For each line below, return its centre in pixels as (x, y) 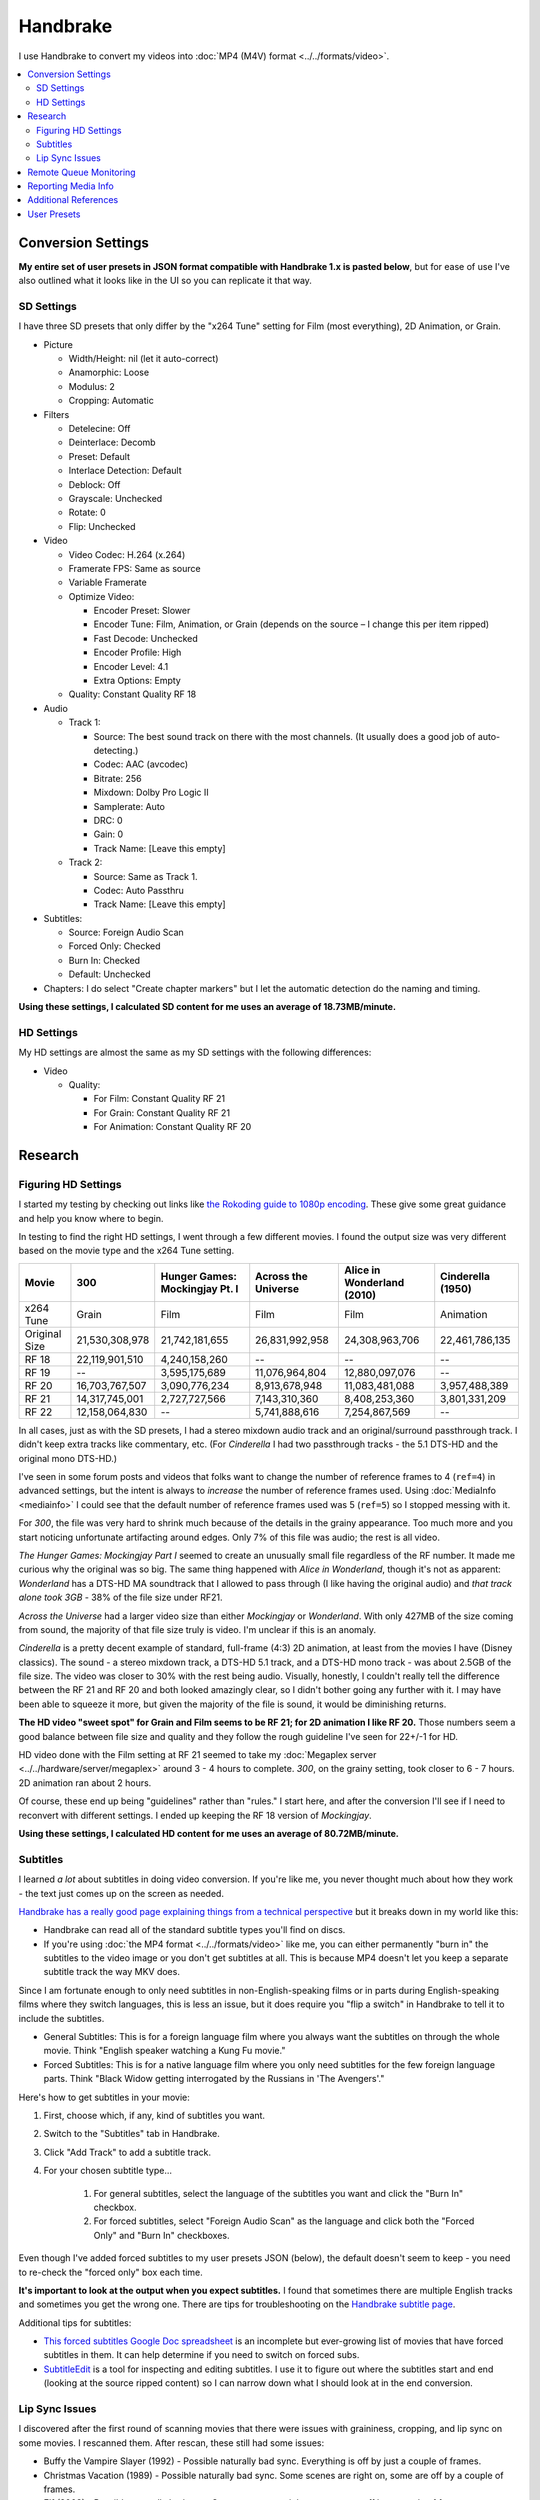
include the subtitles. (61, 2018)
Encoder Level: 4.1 (131, 666)
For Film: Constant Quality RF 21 (159, 1099)
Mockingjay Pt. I (199, 1288)
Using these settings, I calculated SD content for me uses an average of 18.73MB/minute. (207, 1007)
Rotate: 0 (87, 512)
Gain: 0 (108, 834)
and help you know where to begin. (91, 1218)
